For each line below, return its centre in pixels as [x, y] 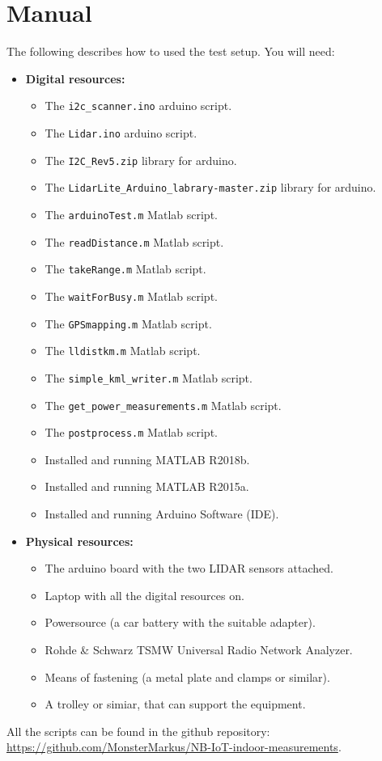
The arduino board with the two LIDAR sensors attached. [189, 568]
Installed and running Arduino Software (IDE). [162, 514]
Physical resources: [79, 541]
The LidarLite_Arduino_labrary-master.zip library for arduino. [210, 187]
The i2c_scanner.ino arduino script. [138, 106]
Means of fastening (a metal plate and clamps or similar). [187, 676]
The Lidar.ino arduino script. [121, 132]
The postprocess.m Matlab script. [131, 432]
